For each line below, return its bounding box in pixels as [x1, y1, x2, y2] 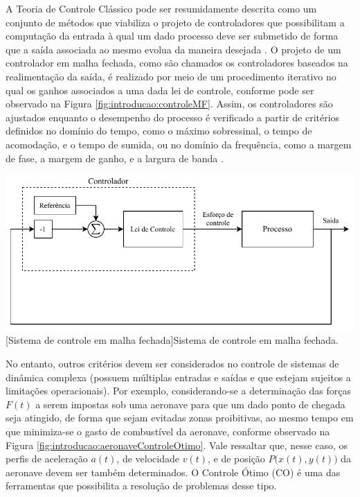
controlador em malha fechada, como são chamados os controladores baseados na [6, 55, 348, 70]
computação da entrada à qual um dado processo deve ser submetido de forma [6, 28, 339, 43]
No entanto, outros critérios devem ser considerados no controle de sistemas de [6, 356, 339, 371]
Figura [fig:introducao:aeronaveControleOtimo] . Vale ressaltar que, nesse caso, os [6, 437, 348, 452]
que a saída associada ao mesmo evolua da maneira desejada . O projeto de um [6, 42, 341, 56]
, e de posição [207, 451, 265, 466]
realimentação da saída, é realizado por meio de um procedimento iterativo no [6, 69, 336, 83]
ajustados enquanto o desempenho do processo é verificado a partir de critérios [6, 110, 340, 124]
